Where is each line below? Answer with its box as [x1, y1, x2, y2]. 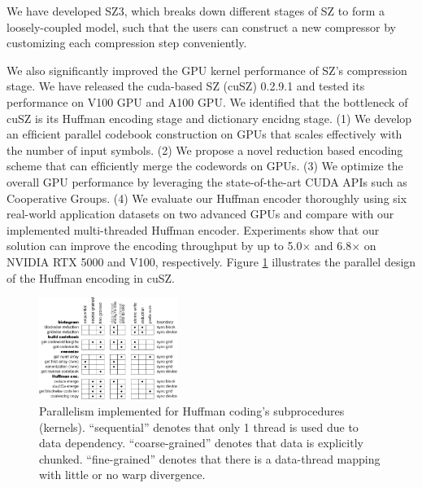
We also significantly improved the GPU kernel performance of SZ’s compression [7, 61, 407, 78]
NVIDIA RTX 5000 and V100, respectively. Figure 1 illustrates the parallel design [7, 253, 416, 270]
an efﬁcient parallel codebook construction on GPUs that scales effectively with [7, 125, 402, 143]
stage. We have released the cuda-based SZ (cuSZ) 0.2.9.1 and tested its [7, 77, 365, 95]
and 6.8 [315, 237, 352, 254]
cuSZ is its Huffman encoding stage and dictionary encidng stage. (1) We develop [7, 109, 412, 126]
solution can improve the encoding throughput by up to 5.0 [7, 237, 302, 254]
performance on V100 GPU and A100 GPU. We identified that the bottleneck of [7, 93, 408, 110]
